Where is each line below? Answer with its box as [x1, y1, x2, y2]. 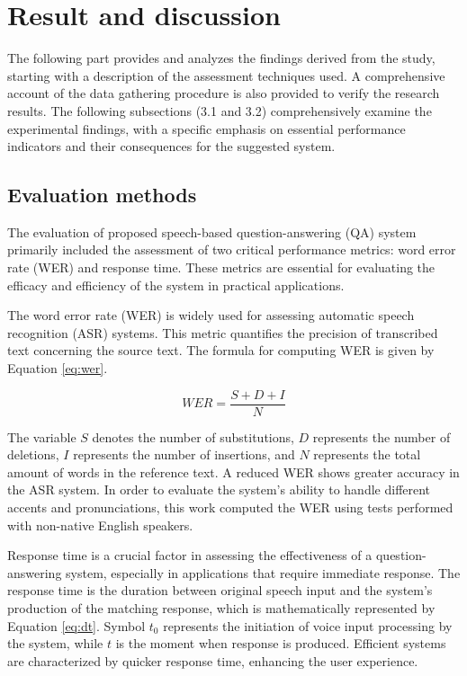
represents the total [313, 445, 421, 464]
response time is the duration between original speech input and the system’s [7, 581, 433, 600]
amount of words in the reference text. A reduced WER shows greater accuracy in [7, 462, 460, 481]
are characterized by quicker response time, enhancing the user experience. [7, 651, 418, 670]
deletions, [7, 445, 59, 464]
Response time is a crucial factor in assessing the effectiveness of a [7, 546, 373, 565]
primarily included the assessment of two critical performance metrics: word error [7, 240, 456, 259]
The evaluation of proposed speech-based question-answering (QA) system [7, 222, 417, 241]
